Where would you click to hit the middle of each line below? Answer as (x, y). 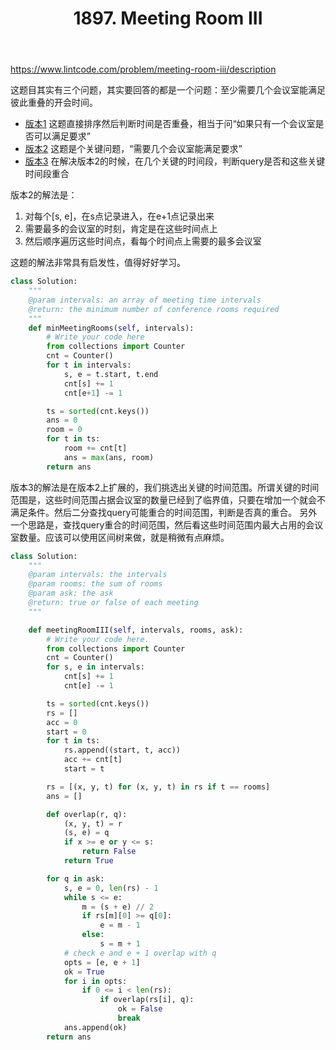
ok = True (84, 972)
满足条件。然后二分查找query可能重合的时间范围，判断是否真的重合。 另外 (164, 512)
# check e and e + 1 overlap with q (140, 953)
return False (109, 852)
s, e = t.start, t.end (111, 374)
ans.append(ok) (95, 1027)
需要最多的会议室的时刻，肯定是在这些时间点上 (121, 229)
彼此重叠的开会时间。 (54, 103)
